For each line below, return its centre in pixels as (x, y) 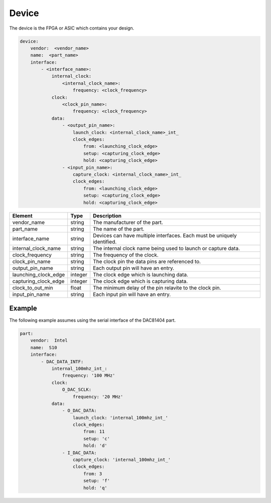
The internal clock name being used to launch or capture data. (167, 248)
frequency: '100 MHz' (89, 375)
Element (22, 215)
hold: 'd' (95, 446)
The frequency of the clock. (126, 255)
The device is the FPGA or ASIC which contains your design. (72, 28)
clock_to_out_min (33, 288)
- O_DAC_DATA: (80, 411)
